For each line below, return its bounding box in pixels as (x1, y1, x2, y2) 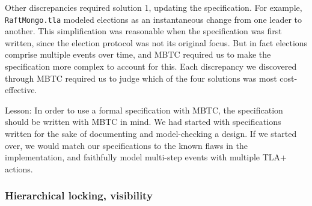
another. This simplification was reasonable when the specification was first (5, 25, 282, 37)
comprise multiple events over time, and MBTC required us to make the (5, 48, 271, 61)
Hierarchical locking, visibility (5, 188, 153, 203)
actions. (5, 162, 33, 175)
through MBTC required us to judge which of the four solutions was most (5, 71, 277, 84)
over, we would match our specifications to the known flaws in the (5, 139, 248, 151)
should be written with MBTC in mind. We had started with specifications (5, 115, 281, 128)
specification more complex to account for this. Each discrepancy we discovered (5, 60, 297, 73)
